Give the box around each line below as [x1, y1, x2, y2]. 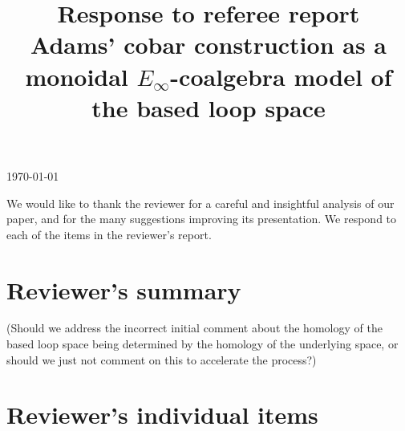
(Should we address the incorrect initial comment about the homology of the [6, 319, 383, 336]
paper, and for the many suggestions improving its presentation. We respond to [6, 210, 397, 227]
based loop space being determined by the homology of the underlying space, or [6, 335, 399, 352]
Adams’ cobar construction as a [30, 28, 387, 61]
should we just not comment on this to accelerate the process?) [6, 351, 317, 368]
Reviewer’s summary [6, 273, 241, 306]
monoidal [25, 59, 128, 92]
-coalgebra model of [170, 59, 392, 92]
